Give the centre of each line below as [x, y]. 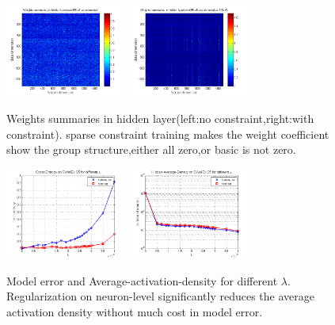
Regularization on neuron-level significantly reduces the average [161, 296]
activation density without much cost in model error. [135, 311]
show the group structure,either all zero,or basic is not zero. [151, 149]
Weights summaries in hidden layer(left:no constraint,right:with [160, 118]
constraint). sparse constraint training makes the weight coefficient [168, 134]
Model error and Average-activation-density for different [142, 280]
